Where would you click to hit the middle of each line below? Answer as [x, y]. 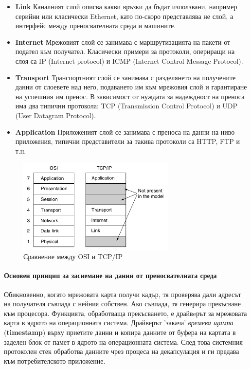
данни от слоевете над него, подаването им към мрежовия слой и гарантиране [131, 87]
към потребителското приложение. [55, 360]
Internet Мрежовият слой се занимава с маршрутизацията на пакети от [123, 42]
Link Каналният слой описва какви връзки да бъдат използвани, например [126, 6]
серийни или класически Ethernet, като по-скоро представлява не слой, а [124, 16]
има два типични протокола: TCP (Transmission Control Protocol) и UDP [126, 106]
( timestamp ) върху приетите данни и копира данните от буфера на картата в [120, 332]
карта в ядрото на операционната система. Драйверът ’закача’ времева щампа [119, 323]
